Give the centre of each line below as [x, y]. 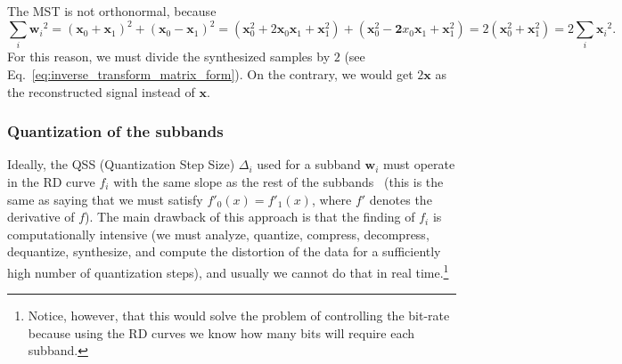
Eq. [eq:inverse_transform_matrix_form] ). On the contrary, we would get [210, 74]
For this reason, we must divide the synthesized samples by [169, 57]
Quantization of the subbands [115, 131]
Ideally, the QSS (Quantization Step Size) [121, 164]
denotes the [401, 199]
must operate [419, 164]
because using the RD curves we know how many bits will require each [221, 332]
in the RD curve [51, 182]
